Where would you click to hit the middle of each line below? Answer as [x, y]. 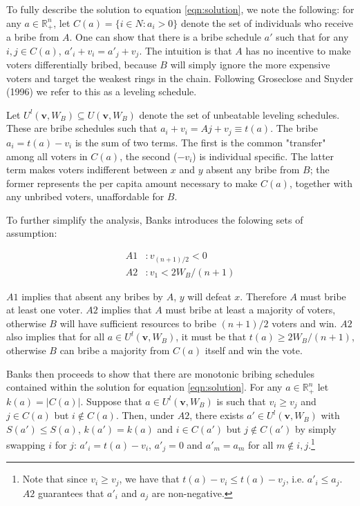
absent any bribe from [253, 169]
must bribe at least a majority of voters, [250, 310]
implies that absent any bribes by [92, 296]
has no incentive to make [298, 50]
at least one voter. [45, 310]
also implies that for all [56, 337]
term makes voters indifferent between [87, 169]
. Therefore [263, 296]
